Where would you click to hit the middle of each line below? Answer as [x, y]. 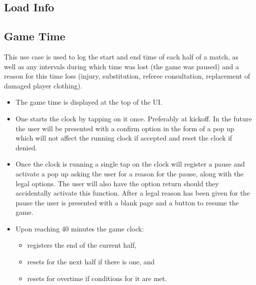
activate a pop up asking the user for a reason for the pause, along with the [129, 173]
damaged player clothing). [43, 85]
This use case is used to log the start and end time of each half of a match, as [121, 56]
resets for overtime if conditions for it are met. [97, 278]
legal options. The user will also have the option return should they [117, 183]
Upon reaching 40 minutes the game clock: [80, 228]
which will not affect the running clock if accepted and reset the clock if [124, 138]
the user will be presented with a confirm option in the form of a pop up [125, 128]
